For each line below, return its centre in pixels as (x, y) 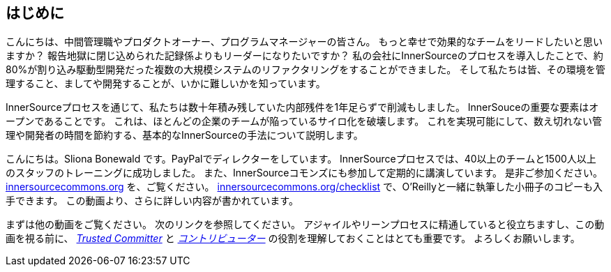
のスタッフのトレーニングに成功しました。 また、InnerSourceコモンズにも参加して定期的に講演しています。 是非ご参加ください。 (304, 173)
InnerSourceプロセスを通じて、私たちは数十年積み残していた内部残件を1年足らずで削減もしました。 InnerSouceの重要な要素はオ (302, 107)
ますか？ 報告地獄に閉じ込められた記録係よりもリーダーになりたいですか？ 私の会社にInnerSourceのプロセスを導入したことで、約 (304, 56)
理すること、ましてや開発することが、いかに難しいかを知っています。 (166, 84)
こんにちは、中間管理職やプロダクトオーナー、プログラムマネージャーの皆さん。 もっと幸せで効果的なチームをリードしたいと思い (304, 42)
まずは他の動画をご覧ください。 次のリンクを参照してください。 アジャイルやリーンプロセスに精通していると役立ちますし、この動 (305, 225)
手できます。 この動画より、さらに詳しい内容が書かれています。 (152, 201)
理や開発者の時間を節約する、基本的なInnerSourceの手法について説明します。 (184, 135)
